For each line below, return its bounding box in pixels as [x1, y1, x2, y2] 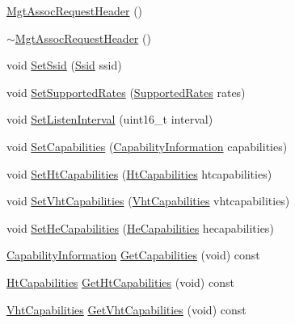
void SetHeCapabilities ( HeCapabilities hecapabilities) [6, 219, 274, 236]
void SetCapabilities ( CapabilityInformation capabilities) [6, 137, 288, 154]
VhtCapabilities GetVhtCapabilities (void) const [6, 301, 247, 318]
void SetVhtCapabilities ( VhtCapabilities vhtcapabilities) [6, 192, 290, 209]
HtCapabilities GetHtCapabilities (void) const [6, 273, 234, 290]
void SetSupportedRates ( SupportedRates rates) [6, 83, 246, 100]
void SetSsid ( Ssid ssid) [6, 57, 122, 74]
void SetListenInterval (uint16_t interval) [6, 111, 213, 128]
